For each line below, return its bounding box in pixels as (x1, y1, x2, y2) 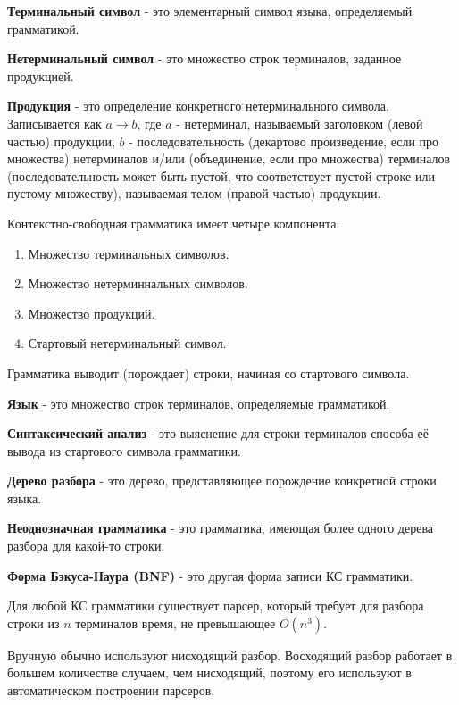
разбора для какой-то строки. (7, 536, 165, 555)
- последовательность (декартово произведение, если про (129, 131, 439, 150)
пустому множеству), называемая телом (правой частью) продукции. (7, 184, 381, 203)
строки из (7, 613, 60, 632)
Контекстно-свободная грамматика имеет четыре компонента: (7, 213, 340, 232)
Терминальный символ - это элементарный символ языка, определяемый (7, 2, 413, 20)
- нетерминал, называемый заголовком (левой (176, 113, 423, 132)
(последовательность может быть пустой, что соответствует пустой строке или (7, 166, 435, 185)
